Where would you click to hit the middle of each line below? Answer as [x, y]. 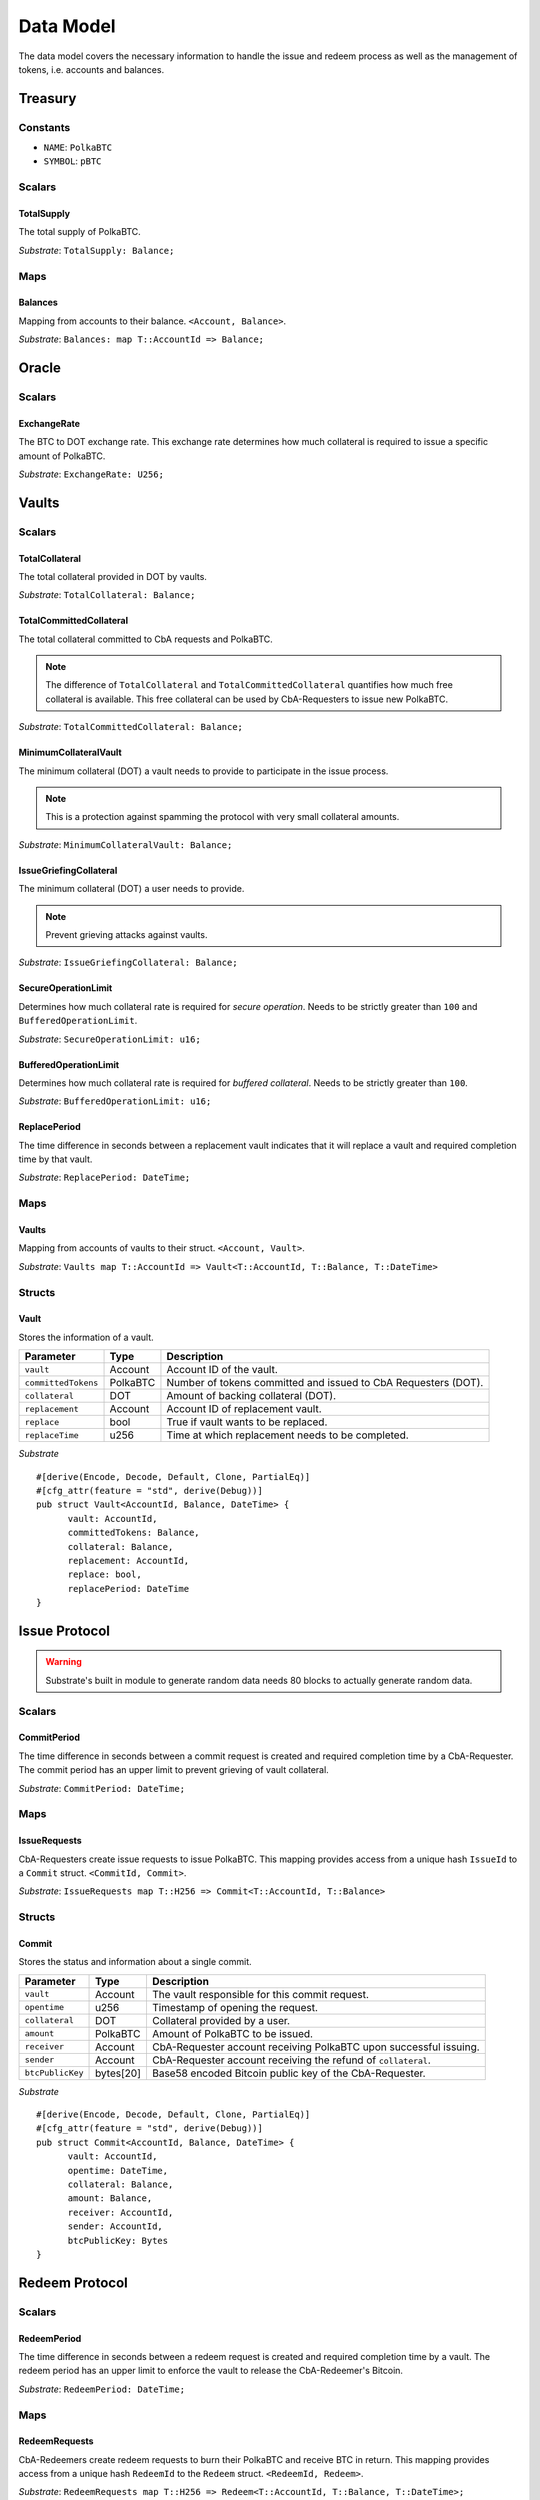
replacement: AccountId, [128, 1560]
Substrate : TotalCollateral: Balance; [107, 595]
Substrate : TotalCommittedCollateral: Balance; [131, 727]
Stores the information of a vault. [86, 1337]
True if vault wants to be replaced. [247, 1422]
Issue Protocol [64, 1630]
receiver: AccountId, [120, 2212]
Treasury [47, 98]
